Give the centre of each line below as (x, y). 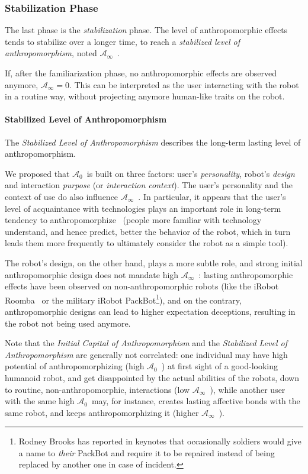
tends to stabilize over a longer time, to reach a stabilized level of (122, 41)
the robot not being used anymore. (68, 323)
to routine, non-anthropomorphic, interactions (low (97, 389)
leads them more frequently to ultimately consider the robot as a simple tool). (147, 243)
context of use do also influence (62, 196)
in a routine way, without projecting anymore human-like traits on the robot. (145, 96)
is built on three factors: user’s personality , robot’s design (191, 173)
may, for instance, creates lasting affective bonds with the (196, 401)
